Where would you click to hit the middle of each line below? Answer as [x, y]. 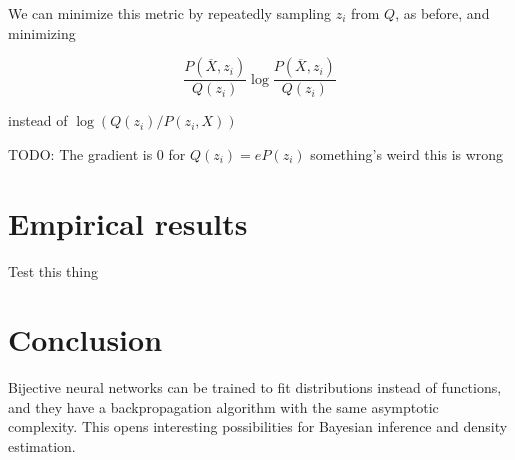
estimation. [42, 446]
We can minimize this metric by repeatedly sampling [169, 13]
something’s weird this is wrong [407, 153]
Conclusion [85, 339]
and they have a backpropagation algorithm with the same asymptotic [223, 406]
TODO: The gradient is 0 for [97, 153]
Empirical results [128, 222]
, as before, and [442, 13]
